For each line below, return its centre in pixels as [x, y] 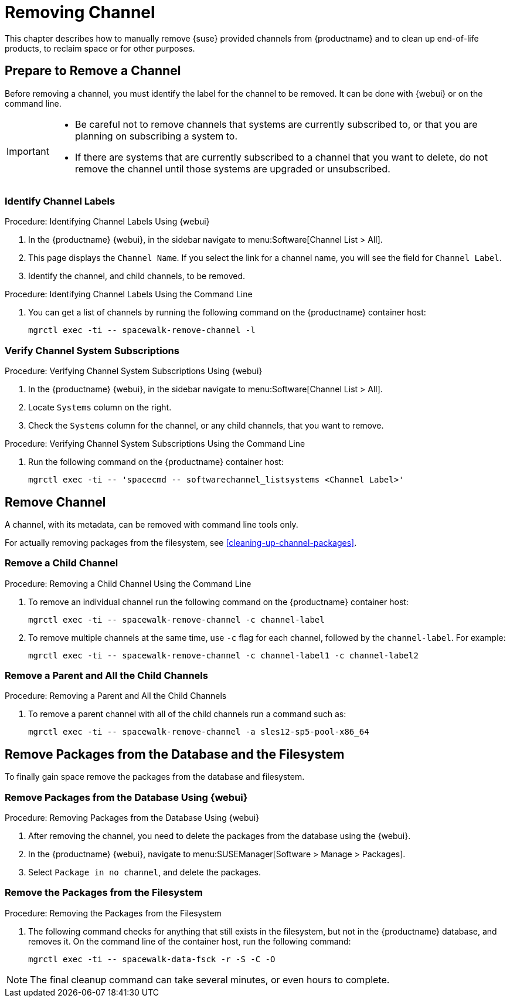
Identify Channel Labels [60, 201]
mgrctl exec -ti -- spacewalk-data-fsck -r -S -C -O [152, 959]
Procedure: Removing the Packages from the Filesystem [113, 913]
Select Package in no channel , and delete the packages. [144, 872]
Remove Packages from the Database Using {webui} [126, 797]
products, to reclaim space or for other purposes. [100, 48]
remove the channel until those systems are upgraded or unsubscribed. [232, 169]
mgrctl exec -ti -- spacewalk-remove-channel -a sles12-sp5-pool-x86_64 [199, 732]
